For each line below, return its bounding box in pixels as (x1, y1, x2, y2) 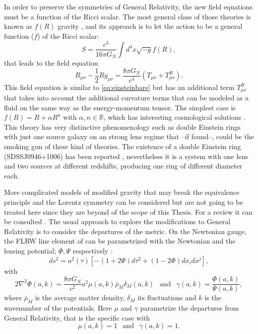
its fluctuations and (137, 292, 196, 303)
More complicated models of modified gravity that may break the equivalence (4, 187, 240, 197)
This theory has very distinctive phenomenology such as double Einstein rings (4, 121, 241, 132)
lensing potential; (4, 245, 57, 255)
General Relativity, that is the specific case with (4, 312, 150, 323)
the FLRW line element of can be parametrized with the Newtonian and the (4, 236, 236, 246)
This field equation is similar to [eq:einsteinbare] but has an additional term (4, 82, 235, 92)
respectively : (72, 245, 113, 255)
